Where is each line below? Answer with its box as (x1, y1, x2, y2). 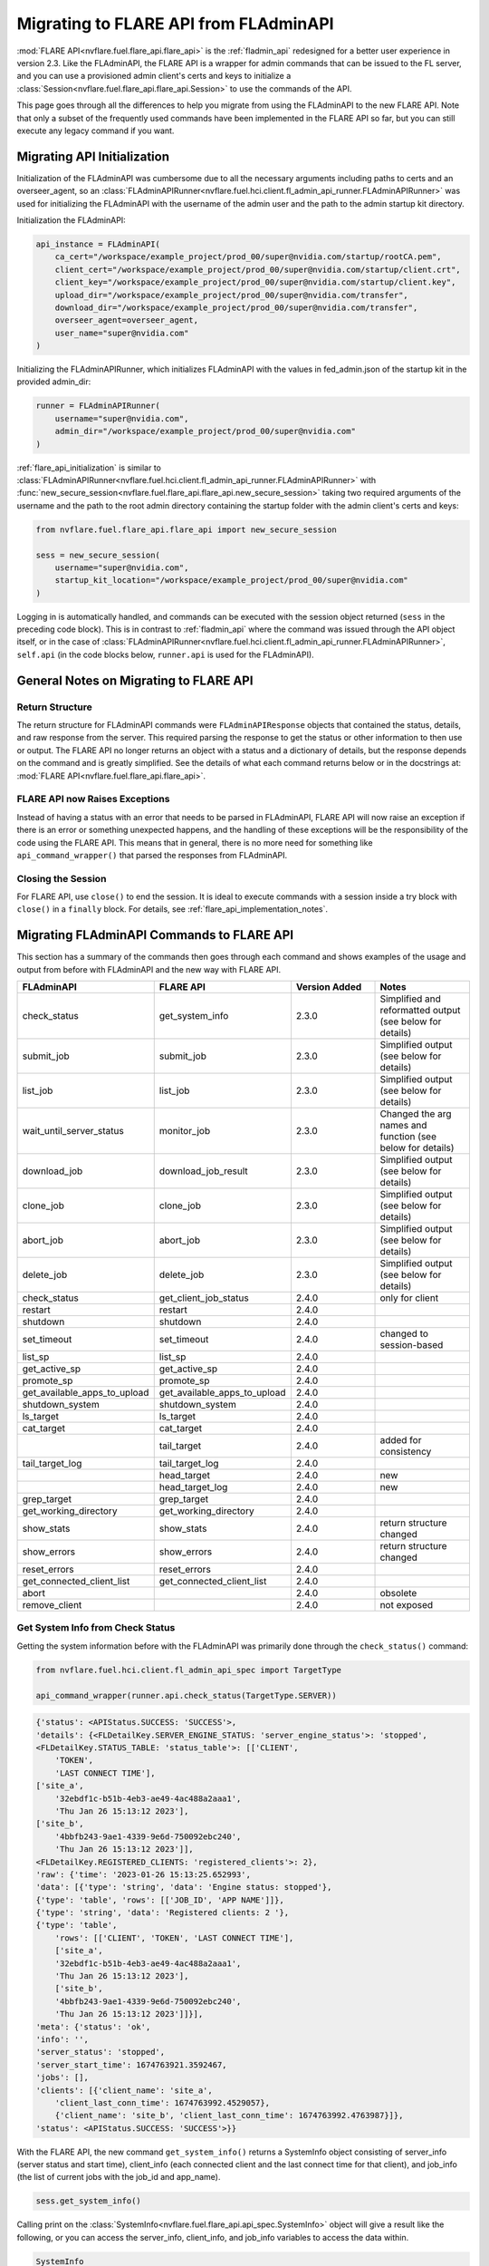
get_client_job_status (158, 1292, 249, 1304)
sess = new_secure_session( (35, 549, 160, 560)
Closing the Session (16, 872, 107, 885)
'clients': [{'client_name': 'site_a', (35, 2085, 213, 2096)
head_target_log (158, 1481, 228, 1494)
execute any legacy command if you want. (16, 125, 175, 136)
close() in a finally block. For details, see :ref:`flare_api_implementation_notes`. (16, 904, 329, 915)
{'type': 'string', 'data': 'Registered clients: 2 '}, (35, 1908, 290, 1918)
